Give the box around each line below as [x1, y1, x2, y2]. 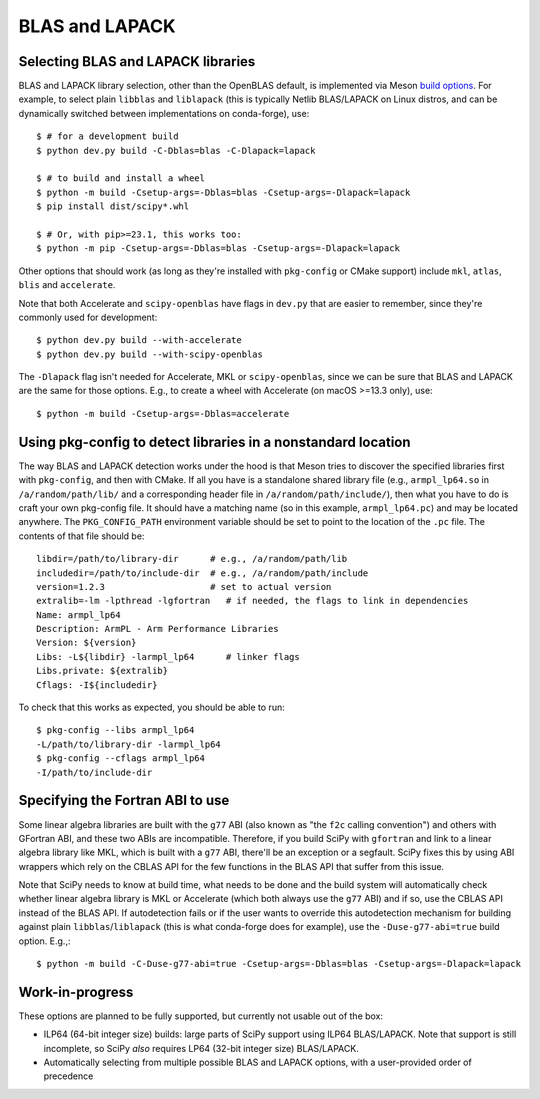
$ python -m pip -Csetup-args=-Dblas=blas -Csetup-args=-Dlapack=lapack [36, 243, 400, 254]
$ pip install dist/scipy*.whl [36, 201, 190, 212]
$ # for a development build [36, 131, 179, 142]
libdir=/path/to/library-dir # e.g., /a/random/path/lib [36, 553, 348, 565]
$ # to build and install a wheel [36, 173, 205, 184]
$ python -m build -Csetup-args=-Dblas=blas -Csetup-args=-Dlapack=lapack [36, 186, 411, 198]
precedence [43, 1070, 94, 1082]
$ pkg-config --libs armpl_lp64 [36, 725, 195, 736]
